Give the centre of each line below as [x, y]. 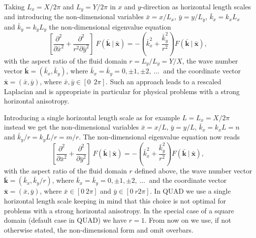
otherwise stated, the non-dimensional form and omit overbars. [99, 229]
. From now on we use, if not [188, 220]
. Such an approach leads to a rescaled [163, 82]
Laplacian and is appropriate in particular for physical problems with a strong [122, 91]
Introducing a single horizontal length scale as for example [92, 117]
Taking [15, 6]
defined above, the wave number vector [193, 170]
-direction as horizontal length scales [196, 6]
